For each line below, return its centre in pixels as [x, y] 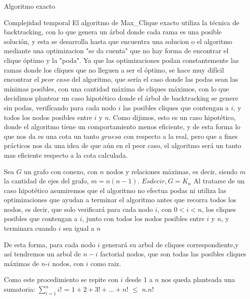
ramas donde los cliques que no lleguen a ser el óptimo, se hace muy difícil [114, 69]
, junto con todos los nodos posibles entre [143, 218]
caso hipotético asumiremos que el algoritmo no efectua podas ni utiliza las [115, 190]
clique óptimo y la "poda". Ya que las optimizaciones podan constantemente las [121, 60]
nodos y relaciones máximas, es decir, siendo [172, 171]
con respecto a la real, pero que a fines [181, 136]
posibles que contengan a [41, 218]
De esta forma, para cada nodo [50, 244]
